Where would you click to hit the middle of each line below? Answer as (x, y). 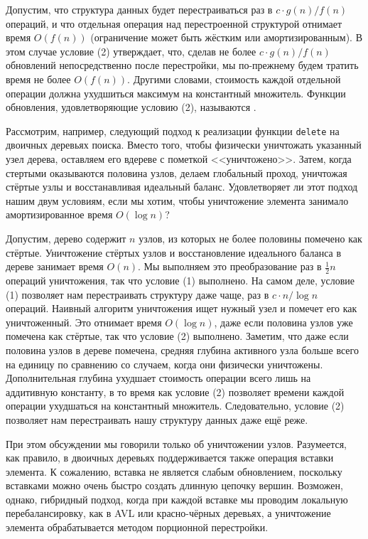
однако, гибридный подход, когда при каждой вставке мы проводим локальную (177, 499)
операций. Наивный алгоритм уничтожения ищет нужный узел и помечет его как (182, 308)
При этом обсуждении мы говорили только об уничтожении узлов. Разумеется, (177, 443)
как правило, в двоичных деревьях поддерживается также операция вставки (170, 458)
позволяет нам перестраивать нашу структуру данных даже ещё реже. (157, 419)
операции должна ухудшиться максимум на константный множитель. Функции (176, 93)
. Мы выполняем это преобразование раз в (230, 266)
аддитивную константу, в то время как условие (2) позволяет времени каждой (175, 391)
